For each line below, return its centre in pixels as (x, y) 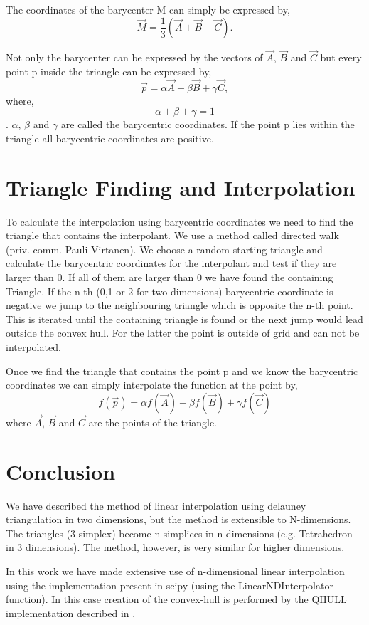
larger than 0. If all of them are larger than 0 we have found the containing (170, 277)
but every (341, 57)
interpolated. (33, 346)
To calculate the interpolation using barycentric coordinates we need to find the (180, 221)
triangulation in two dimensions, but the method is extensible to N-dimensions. (178, 519)
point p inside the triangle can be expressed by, (109, 71)
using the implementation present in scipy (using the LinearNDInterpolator (170, 585)
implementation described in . (71, 613)
